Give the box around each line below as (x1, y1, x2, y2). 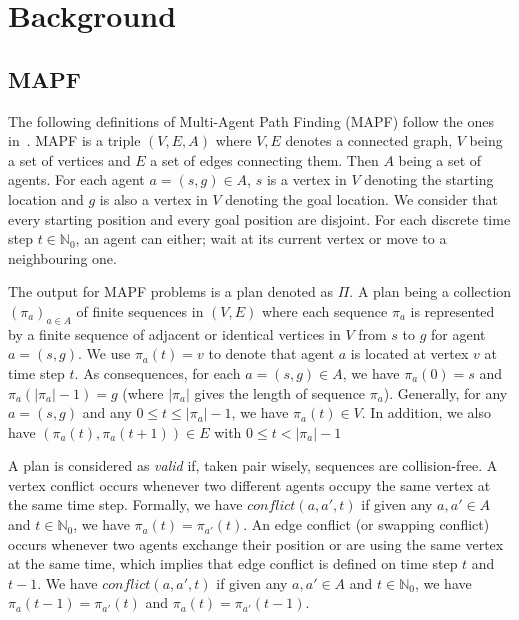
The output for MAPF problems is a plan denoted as (8, 281, 334, 302)
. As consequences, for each (74, 362, 241, 383)
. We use (78, 343, 131, 364)
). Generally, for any (383, 382, 508, 403)
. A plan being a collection (349, 281, 512, 302)
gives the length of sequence (194, 382, 366, 403)
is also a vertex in (99, 188, 208, 209)
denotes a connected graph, (285, 130, 453, 151)
